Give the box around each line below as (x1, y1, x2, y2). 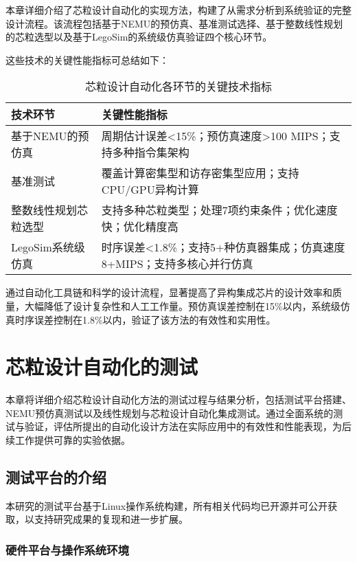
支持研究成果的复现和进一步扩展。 (34, 512, 188, 526)
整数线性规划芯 (11, 202, 89, 218)
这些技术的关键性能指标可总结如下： (5, 52, 169, 67)
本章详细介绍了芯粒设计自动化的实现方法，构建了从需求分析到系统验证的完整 (5, 3, 352, 16)
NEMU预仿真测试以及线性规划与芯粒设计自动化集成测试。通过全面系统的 (5, 405, 334, 420)
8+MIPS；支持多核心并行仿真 (101, 256, 253, 272)
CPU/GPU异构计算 (101, 181, 199, 198)
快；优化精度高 (101, 218, 178, 235)
